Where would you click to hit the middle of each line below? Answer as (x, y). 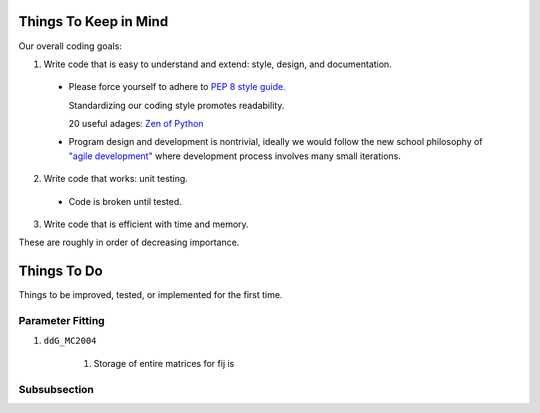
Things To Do (61, 271)
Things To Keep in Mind (93, 21)
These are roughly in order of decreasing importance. (129, 242)
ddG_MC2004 (70, 341)
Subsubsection (56, 389)
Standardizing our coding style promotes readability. (176, 105)
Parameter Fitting (61, 321)
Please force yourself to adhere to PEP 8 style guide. (177, 87)
